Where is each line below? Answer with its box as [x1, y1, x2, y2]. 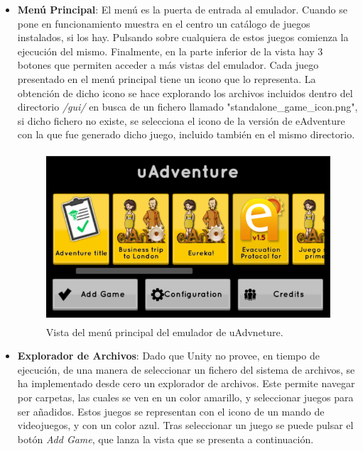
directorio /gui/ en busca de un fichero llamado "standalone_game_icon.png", [17, 99, 358, 114]
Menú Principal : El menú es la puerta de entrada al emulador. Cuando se [17, 2, 347, 16]
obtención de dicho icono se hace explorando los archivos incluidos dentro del [17, 85, 353, 100]
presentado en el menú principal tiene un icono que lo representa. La [17, 71, 316, 86]
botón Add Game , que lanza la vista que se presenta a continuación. [17, 431, 314, 446]
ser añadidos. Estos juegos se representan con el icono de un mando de [17, 403, 325, 418]
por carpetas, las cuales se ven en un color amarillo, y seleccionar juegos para [17, 389, 354, 404]
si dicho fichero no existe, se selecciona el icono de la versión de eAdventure [17, 113, 345, 128]
